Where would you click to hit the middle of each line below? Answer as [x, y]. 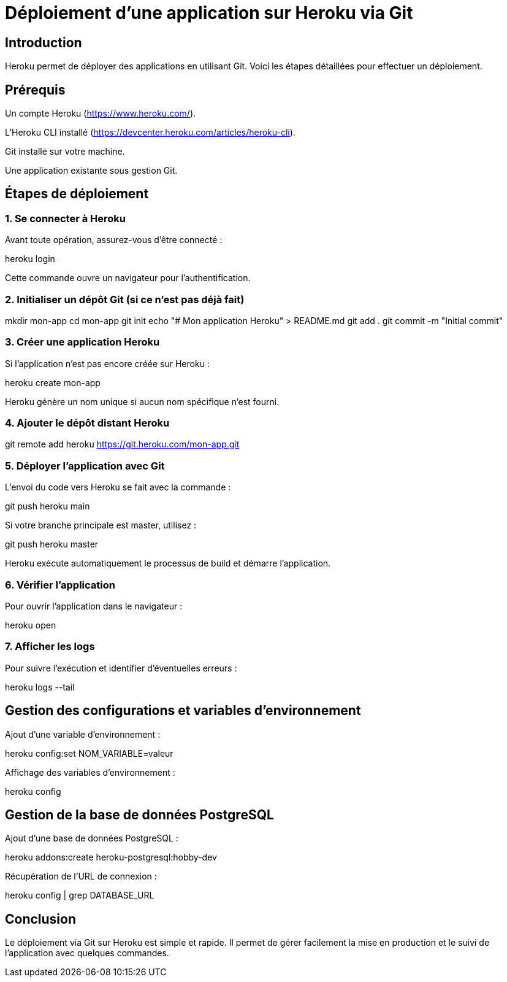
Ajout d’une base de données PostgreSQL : [92, 838]
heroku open [31, 625]
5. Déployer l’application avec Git [85, 466]
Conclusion [41, 919]
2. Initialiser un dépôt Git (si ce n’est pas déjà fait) [125, 299]
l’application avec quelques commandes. [87, 953]
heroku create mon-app [53, 382]
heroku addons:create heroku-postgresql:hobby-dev [111, 857]
